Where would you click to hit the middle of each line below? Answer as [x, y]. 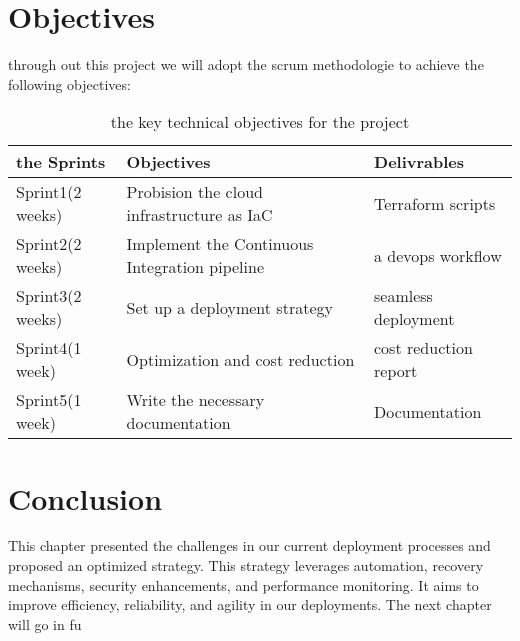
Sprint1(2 [49, 192]
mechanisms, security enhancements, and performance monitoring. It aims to [243, 584]
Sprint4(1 [49, 348]
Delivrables [419, 162]
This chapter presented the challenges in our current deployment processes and [249, 545]
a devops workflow [438, 255]
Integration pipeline [195, 267]
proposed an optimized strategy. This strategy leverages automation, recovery [246, 565]
